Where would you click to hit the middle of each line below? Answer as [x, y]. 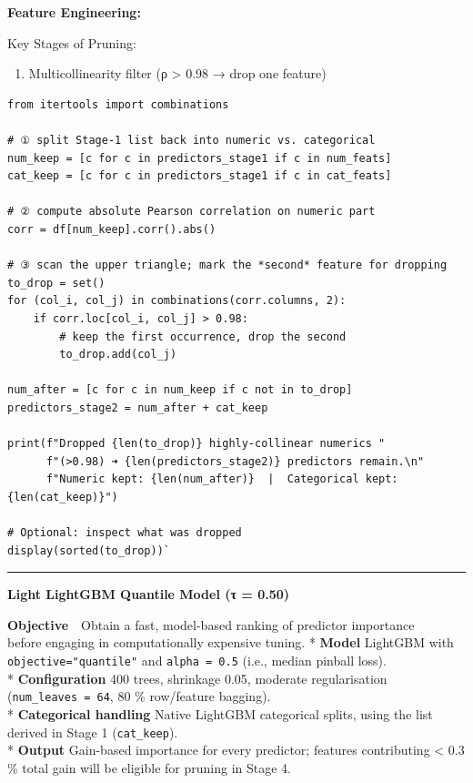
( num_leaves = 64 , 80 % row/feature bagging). [139, 696]
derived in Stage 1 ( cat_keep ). [93, 732]
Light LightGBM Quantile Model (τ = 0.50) [149, 594]
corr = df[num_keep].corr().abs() [112, 229]
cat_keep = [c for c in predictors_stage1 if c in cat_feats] [200, 176]
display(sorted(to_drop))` [89, 550]
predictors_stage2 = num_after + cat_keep [138, 407]
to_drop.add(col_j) [118, 355]
